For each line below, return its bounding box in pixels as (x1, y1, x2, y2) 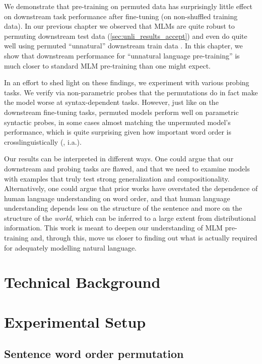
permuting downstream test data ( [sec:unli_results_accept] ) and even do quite (4, 30, 247, 41)
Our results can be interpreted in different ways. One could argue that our (4, 153, 234, 164)
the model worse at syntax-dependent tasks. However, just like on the (4, 97, 219, 107)
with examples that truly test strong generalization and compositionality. (4, 173, 230, 184)
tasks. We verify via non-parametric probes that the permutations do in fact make (4, 87, 258, 97)
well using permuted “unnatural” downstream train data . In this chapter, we (4, 40, 243, 51)
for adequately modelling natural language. (4, 242, 137, 253)
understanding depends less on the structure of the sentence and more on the (4, 203, 242, 213)
